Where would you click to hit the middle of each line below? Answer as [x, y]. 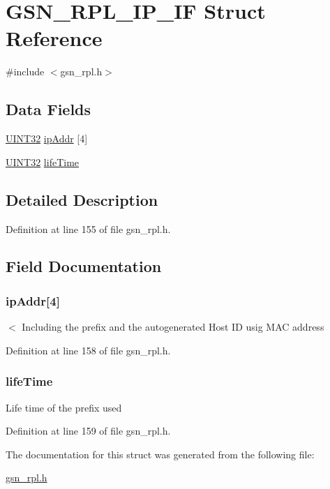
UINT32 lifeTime [43, 161]
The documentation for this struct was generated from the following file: [160, 454]
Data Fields [48, 109]
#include [25, 72]
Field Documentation [84, 266]
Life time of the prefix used [64, 407]
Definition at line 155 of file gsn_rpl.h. [88, 228]
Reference [54, 38]
